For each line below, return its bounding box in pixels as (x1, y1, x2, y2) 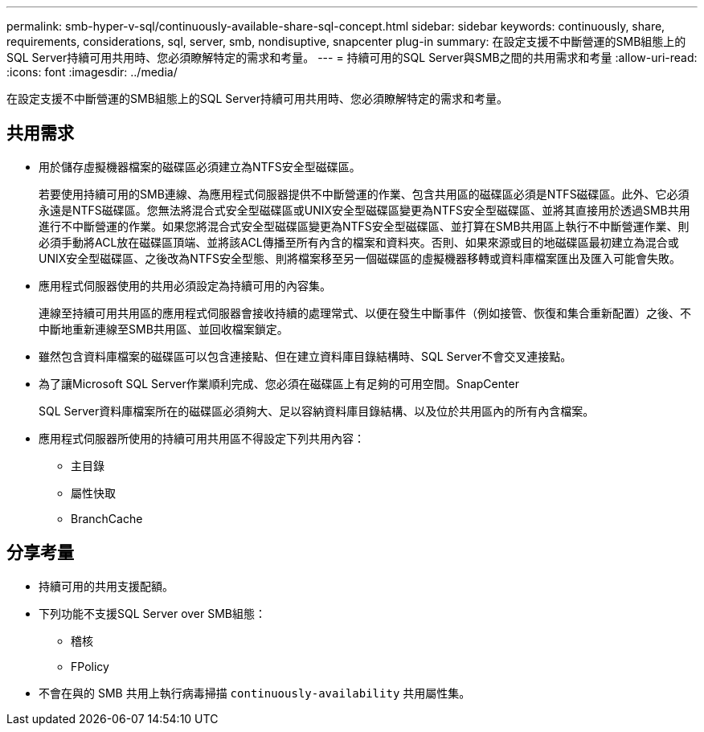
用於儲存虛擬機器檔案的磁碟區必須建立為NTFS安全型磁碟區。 (39, 159, 361, 174)
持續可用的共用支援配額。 (39, 579, 174, 593)
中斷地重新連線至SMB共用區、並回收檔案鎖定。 (39, 321, 289, 336)
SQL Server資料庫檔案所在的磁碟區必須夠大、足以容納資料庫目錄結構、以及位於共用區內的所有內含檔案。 (39, 403, 595, 418)
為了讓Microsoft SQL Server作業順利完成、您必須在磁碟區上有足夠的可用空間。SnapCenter (39, 376, 519, 391)
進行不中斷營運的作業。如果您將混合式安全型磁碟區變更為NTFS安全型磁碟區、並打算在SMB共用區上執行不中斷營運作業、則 (39, 219, 690, 233)
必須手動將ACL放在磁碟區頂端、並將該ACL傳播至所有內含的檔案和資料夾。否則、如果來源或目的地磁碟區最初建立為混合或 (39, 235, 679, 249)
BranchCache (71, 511, 143, 525)
